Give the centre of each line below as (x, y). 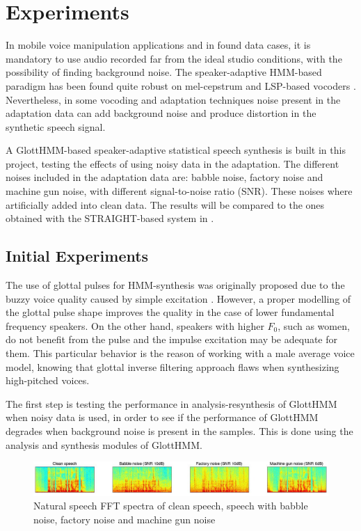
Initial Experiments (77, 256)
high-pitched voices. (48, 380)
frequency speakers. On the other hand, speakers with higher (135, 325)
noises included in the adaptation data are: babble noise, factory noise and (165, 177)
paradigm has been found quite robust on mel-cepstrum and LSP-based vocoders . (181, 85)
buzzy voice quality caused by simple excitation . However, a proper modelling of (178, 298)
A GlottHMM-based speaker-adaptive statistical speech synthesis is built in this (176, 150)
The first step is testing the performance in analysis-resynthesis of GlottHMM (171, 403)
